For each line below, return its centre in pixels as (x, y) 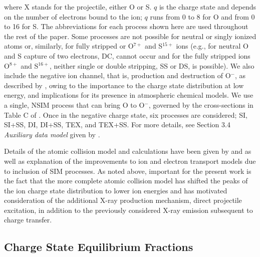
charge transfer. (28, 220)
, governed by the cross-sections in (201, 104)
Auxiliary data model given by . (52, 134)
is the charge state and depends (208, 7)
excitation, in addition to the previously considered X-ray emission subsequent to (128, 210)
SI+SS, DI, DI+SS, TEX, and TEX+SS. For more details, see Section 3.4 (117, 124)
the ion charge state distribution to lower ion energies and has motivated (116, 190)
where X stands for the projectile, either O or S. (78, 7)
